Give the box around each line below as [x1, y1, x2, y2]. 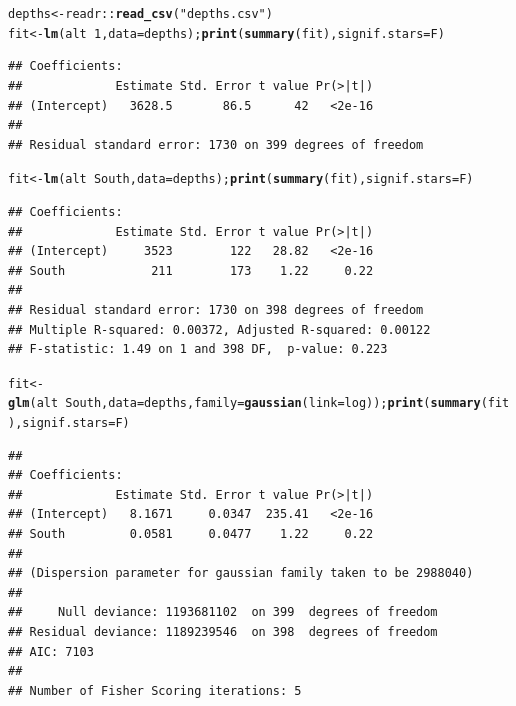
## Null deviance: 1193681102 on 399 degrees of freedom [8, 605, 438, 620]
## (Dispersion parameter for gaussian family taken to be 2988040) [8, 566, 474, 581]
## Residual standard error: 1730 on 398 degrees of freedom [8, 302, 424, 317]
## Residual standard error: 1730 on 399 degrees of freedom [8, 137, 424, 152]
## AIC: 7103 [8, 644, 94, 659]
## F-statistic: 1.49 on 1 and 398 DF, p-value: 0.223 [8, 342, 388, 357]
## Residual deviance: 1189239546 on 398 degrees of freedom [8, 625, 438, 639]
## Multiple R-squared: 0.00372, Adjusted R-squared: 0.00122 [8, 322, 431, 337]
